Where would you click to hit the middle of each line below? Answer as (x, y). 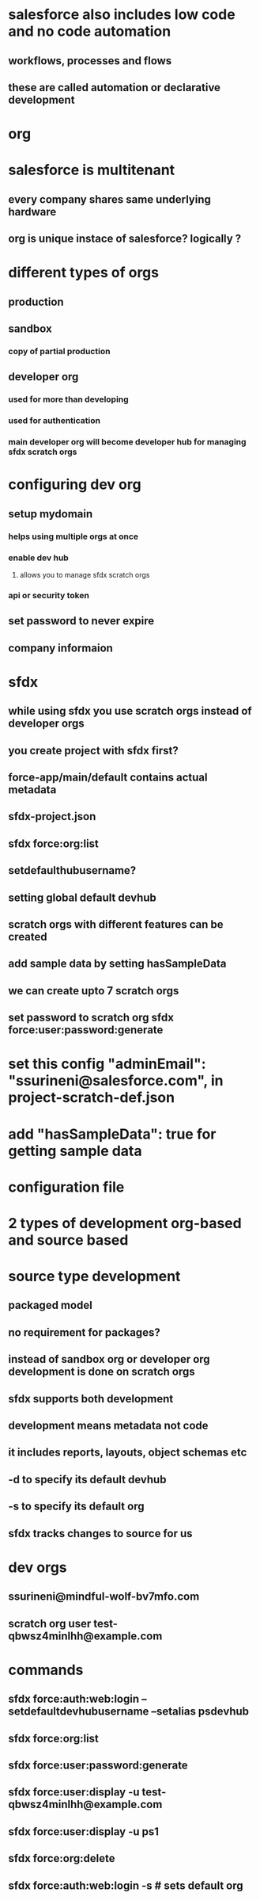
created (28, 937)
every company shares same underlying (109, 199)
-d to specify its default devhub (87, 1479)
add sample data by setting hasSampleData (117, 964)
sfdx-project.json (52, 816)
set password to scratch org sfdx (91, 1018)
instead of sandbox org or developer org (109, 1359)
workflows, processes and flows (90, 61)
